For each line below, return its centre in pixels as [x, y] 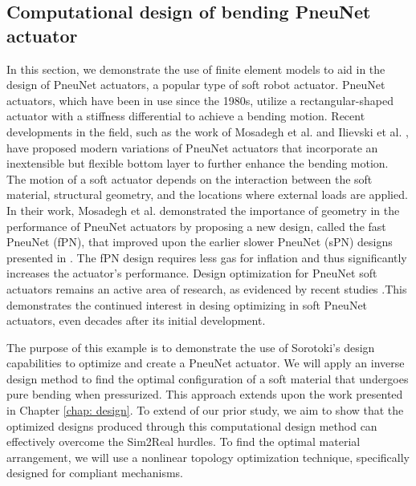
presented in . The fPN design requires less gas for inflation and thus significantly [207, 257]
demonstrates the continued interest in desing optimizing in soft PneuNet [187, 304]
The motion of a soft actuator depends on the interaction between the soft [190, 178]
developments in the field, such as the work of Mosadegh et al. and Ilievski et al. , [208, 131]
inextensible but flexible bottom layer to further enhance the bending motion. [198, 163]
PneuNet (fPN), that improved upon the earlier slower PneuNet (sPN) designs [200, 242]
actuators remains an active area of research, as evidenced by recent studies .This [207, 288]
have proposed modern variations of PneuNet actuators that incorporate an [192, 147]
